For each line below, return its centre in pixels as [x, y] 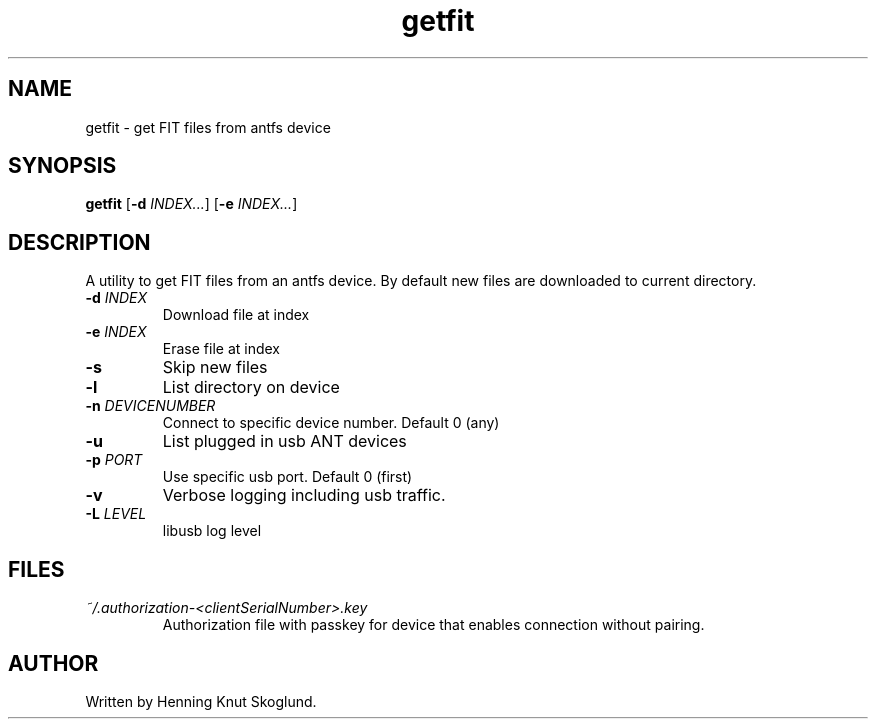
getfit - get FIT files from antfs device [208, 127]
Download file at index [236, 315]
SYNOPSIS [62, 166]
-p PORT [114, 460]
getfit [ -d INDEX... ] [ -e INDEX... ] [191, 204]
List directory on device [251, 387]
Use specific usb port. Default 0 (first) [287, 477]
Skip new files [215, 367]
